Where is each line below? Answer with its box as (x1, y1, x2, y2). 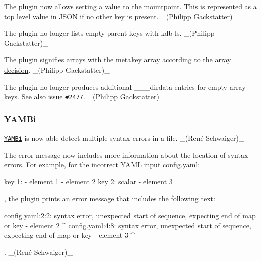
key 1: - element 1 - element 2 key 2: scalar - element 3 (4, 176, 173, 186)
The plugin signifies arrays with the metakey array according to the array (4, 54, 231, 65)
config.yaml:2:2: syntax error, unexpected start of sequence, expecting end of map (4, 210, 256, 221)
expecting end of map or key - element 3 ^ (4, 230, 135, 240)
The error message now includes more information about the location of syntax (4, 149, 248, 160)
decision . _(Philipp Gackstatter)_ (4, 64, 110, 75)
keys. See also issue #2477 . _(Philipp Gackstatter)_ (4, 91, 165, 102)
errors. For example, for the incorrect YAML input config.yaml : (4, 159, 200, 170)
